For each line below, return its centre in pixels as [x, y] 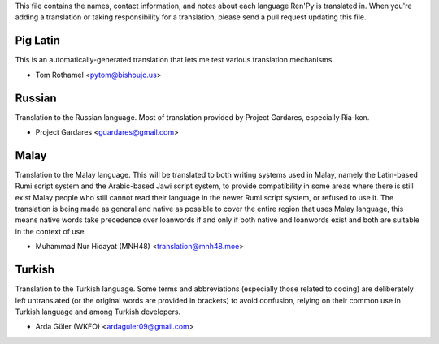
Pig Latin [38, 41]
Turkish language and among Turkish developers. [98, 312]
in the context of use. [51, 231]
